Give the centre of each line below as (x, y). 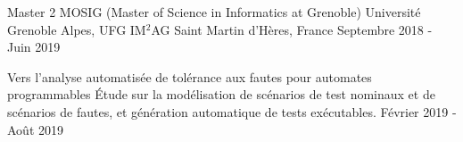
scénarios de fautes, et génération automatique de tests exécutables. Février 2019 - (232, 111)
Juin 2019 (34, 47)
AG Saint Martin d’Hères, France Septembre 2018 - (292, 29)
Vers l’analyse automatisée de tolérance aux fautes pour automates (190, 76)
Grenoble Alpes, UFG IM (77, 29)
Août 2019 (35, 129)
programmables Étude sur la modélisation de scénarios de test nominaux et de (221, 94)
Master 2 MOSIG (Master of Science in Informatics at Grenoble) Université (214, 12)
